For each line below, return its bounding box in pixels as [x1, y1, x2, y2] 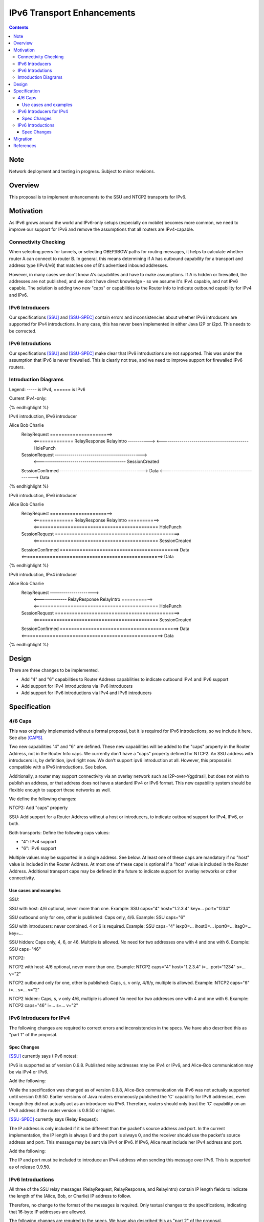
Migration [13, 136, 33, 142]
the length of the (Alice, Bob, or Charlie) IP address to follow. [9, 1193, 132, 1199]
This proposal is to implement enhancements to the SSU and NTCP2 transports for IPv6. [9, 194, 187, 200]
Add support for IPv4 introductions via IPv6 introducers [21, 683, 133, 689]
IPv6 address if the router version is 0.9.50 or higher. [9, 1108, 115, 1113]
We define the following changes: [9, 796, 77, 802]
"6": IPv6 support [21, 846, 57, 851]
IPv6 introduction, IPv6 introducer [9, 492, 77, 498]
